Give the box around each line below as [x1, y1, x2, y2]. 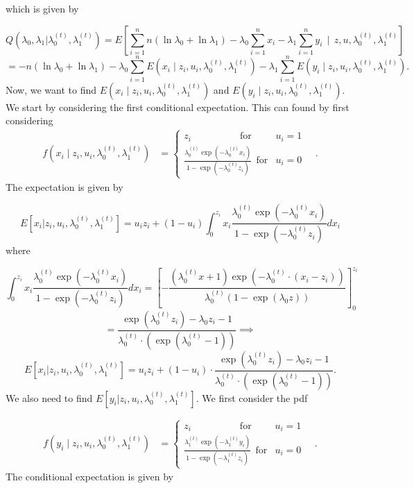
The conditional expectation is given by [6, 469, 173, 484]
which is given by [6, 1, 79, 15]
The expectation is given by [6, 179, 123, 194]
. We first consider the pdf [196, 390, 308, 405]
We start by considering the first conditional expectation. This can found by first [6, 99, 350, 114]
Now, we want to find [6, 82, 97, 96]
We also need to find [6, 390, 93, 405]
